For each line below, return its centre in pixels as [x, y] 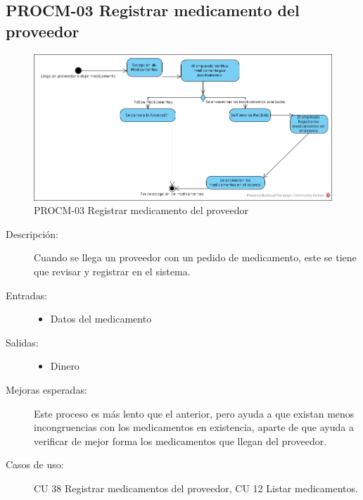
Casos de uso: [35, 464]
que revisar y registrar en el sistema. [112, 271]
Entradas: [27, 295]
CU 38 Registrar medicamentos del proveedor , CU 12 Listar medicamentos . [196, 488]
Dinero [65, 366]
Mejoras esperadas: [46, 389]
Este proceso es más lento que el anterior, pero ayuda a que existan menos [194, 413]
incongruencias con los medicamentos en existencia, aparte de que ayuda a [194, 427]
